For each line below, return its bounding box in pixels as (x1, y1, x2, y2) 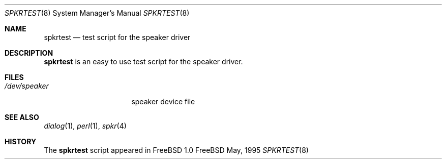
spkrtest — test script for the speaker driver (44, 33, 191, 42)
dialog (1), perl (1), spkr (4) (44, 121, 127, 130)
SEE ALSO (5, 113, 39, 121)
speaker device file (131, 97, 195, 106)
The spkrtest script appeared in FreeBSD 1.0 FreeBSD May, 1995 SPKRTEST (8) (44, 146, 309, 154)
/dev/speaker (5, 81, 49, 90)
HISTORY (5, 137, 37, 146)
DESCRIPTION (5, 49, 53, 57)
